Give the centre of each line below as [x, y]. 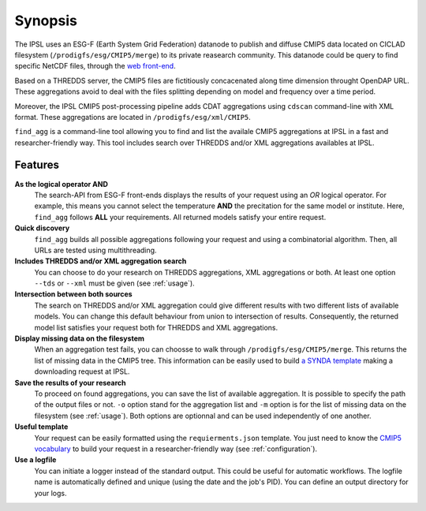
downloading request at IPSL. [82, 371]
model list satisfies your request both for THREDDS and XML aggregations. [156, 327]
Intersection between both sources [74, 294]
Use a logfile [35, 460]
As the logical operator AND [61, 184]
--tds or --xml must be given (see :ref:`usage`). [114, 283]
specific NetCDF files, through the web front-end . [95, 66]
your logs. [50, 493]
